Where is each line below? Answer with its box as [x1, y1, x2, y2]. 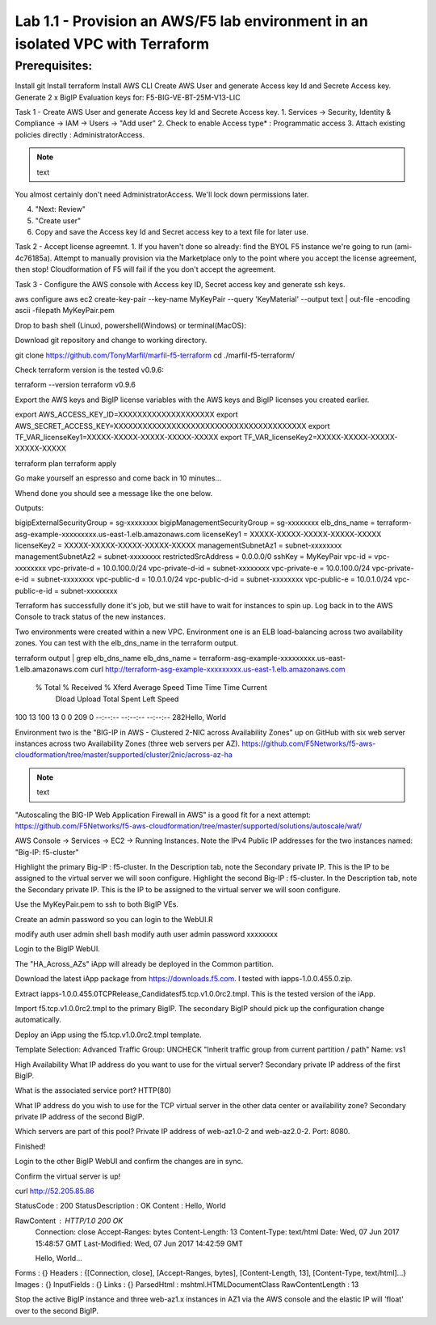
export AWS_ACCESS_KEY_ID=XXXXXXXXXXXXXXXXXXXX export [15, 409, 238, 420]
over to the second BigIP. [15, 1306, 99, 1315]
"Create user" [35, 215, 82, 226]
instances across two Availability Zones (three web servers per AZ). [15, 739, 241, 748]
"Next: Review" [35, 205, 86, 214]
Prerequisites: [15, 58, 93, 73]
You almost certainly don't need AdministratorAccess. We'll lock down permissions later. [15, 189, 309, 199]
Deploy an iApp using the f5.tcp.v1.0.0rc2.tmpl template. [15, 1030, 202, 1039]
